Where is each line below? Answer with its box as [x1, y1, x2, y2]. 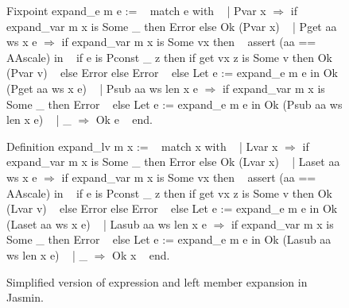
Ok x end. [112, 246, 170, 263]
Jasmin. [6, 289, 44, 306]
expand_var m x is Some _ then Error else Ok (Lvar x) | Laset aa [6, 153, 340, 170]
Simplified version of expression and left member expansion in [6, 273, 308, 290]
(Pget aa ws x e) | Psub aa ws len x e [6, 79, 198, 96]
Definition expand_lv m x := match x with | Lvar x [6, 137, 278, 154]
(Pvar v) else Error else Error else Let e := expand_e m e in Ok [6, 64, 338, 81]
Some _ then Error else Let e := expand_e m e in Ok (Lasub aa [6, 231, 332, 248]
